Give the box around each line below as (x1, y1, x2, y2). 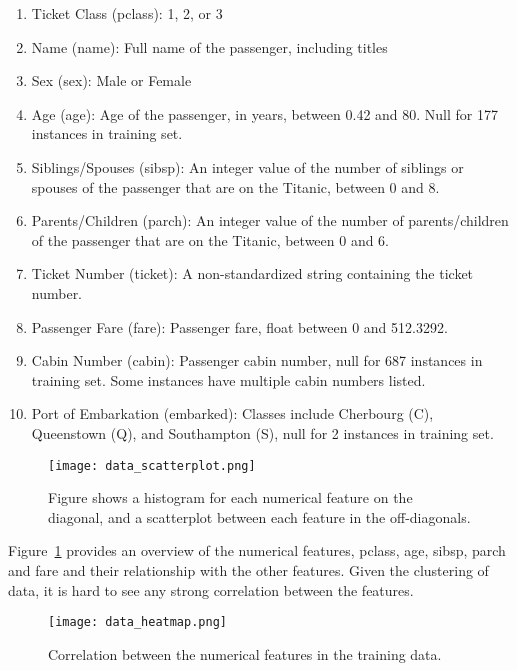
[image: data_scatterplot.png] (48, 458, 256, 473)
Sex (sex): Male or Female (31, 70, 192, 91)
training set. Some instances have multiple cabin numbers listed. (31, 369, 426, 390)
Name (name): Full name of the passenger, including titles (31, 36, 388, 57)
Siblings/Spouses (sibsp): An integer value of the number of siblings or (31, 156, 464, 177)
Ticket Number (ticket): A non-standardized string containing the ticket (31, 263, 474, 284)
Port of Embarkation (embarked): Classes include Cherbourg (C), (31, 403, 434, 424)
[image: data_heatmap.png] (48, 615, 227, 630)
